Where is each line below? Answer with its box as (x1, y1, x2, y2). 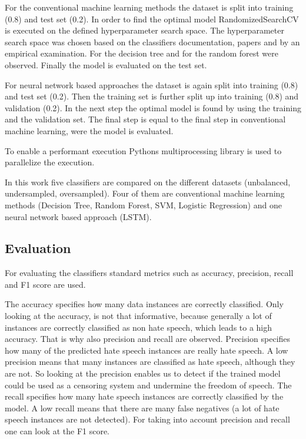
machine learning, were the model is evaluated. (5, 124, 174, 137)
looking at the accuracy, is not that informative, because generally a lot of (5, 310, 272, 322)
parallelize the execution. (5, 156, 95, 168)
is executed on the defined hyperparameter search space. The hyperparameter (5, 24, 284, 36)
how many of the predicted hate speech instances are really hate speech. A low (5, 344, 288, 356)
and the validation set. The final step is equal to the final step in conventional (5, 113, 286, 125)
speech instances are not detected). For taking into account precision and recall (5, 413, 290, 425)
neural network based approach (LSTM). (5, 210, 152, 222)
